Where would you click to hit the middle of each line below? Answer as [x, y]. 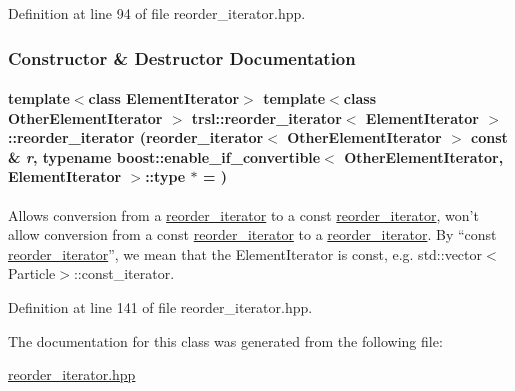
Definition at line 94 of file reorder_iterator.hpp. [157, 13]
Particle [32, 273]
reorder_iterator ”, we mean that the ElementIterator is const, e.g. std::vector [245, 253]
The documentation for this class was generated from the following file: [225, 340]
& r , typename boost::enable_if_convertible [164, 156]
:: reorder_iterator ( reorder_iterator [136, 137]
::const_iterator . [124, 273]
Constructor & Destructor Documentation [182, 57]
